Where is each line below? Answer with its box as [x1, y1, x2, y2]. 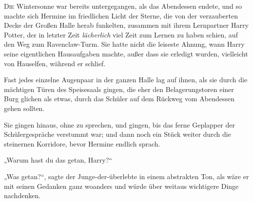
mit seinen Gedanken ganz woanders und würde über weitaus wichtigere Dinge [4, 181, 239, 191]
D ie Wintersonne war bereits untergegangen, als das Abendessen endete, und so [4, 1, 242, 11]
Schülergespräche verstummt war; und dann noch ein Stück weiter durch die [4, 129, 231, 139]
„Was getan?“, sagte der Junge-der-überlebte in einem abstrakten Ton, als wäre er [4, 171, 249, 181]
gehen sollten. [4, 103, 45, 113]
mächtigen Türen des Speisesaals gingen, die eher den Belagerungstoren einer [4, 84, 234, 94]
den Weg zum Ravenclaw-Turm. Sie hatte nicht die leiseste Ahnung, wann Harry [4, 39, 245, 49]
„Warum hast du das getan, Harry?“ [4, 155, 112, 165]
